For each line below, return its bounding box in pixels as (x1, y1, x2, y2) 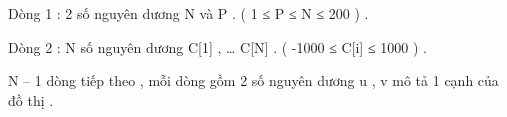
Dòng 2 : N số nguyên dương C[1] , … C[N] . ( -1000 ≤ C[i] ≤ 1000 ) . (8, 36, 427, 57)
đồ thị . (8, 89, 54, 110)
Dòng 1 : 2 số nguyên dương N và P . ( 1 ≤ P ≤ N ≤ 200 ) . (8, 3, 369, 23)
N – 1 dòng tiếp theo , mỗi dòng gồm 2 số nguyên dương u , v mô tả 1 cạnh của (8, 70, 499, 91)
